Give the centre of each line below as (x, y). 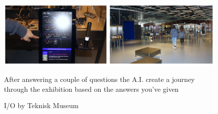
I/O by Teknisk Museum (41, 105)
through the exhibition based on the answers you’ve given (91, 89)
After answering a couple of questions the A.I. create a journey (99, 79)
